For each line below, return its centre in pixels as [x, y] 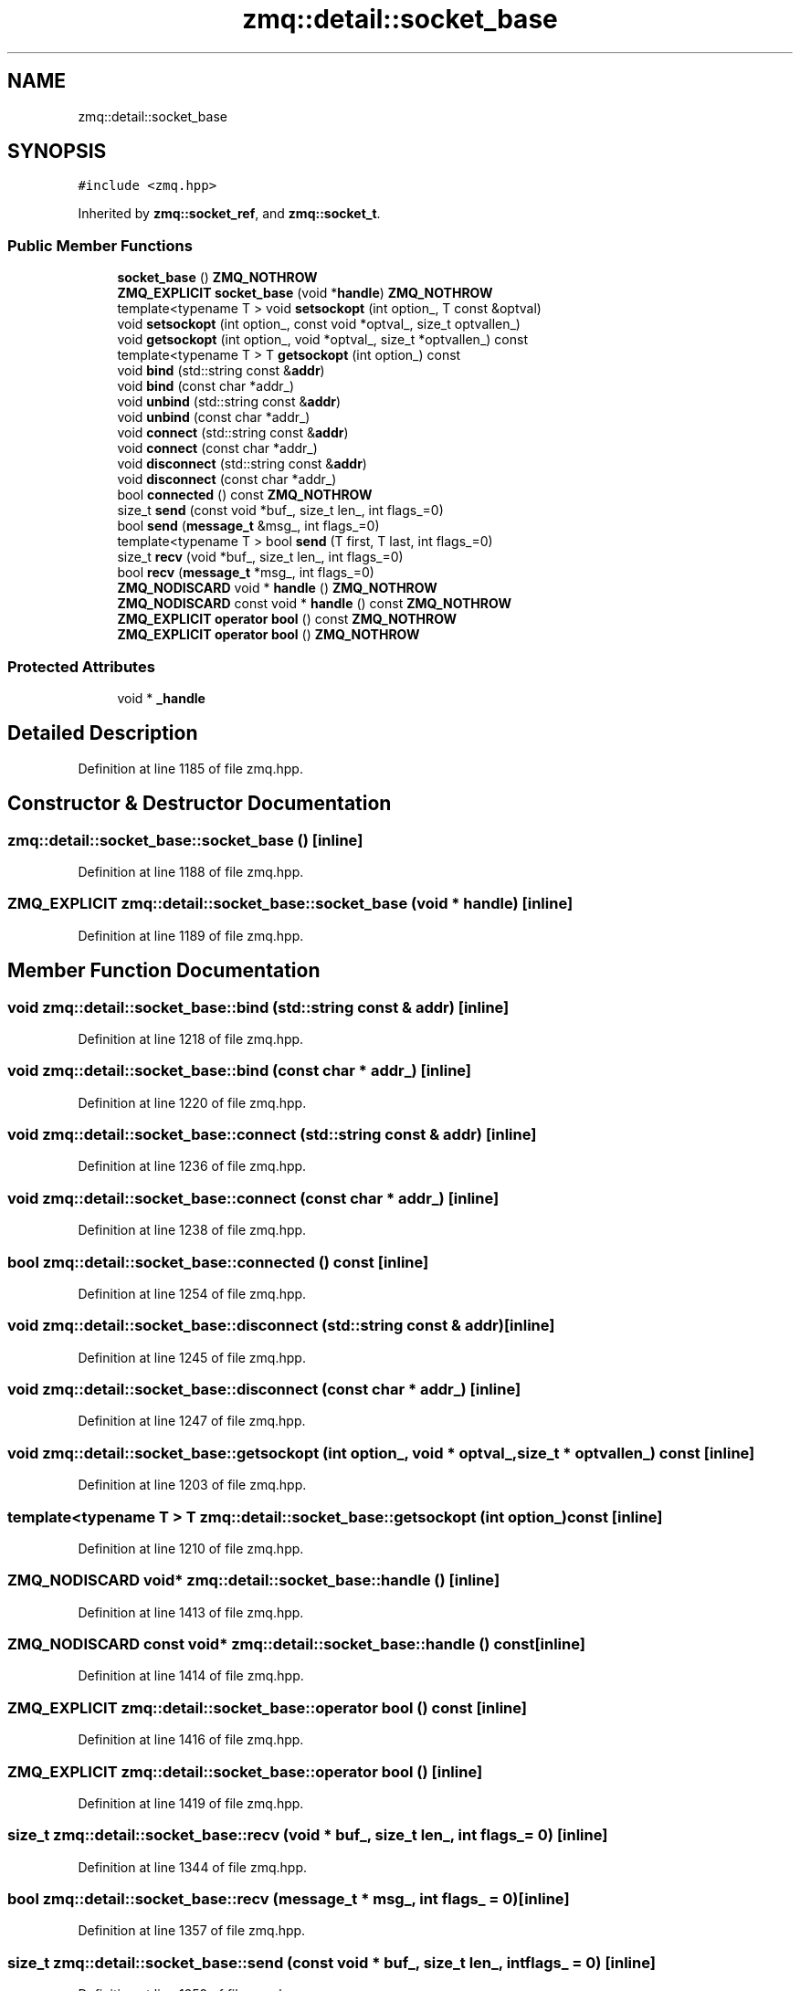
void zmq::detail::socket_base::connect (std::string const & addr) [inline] [272, 1135]
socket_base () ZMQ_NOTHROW [217, 278]
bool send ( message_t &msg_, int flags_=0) [248, 526]
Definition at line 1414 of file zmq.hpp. [191, 1676]
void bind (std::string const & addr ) [221, 371]
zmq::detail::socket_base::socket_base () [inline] [185, 840]
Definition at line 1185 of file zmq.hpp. [190, 768]
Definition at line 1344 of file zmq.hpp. [192, 1867]
